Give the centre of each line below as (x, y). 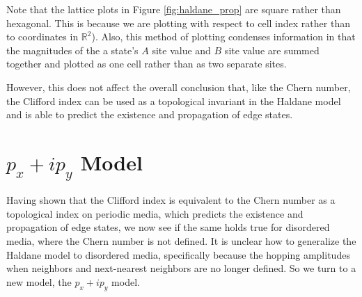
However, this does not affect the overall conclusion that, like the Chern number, (179, 87)
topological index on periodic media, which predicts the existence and (155, 213)
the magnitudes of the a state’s (72, 50)
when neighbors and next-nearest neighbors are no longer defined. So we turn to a (181, 268)
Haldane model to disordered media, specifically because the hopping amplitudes (178, 254)
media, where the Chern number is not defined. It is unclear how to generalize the (181, 241)
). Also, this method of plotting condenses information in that (223, 37)
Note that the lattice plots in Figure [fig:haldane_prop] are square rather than (174, 9)
